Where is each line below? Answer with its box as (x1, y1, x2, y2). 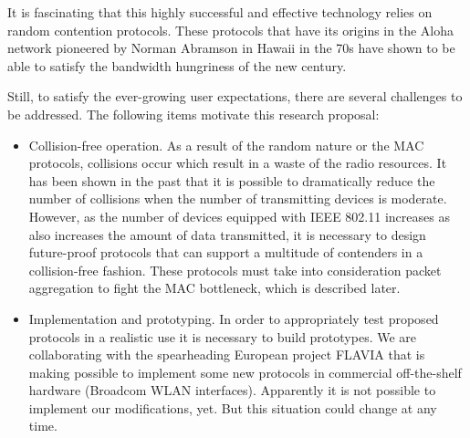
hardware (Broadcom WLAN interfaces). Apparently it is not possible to (28, 381, 436, 400)
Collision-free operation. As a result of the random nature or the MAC (28, 135, 424, 154)
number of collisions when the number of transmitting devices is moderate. (28, 189, 447, 208)
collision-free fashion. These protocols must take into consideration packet (28, 260, 442, 279)
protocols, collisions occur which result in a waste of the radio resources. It (28, 153, 447, 172)
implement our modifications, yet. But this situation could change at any (28, 398, 437, 417)
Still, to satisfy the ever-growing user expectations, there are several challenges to (7, 87, 463, 106)
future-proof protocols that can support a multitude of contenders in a (28, 243, 423, 262)
